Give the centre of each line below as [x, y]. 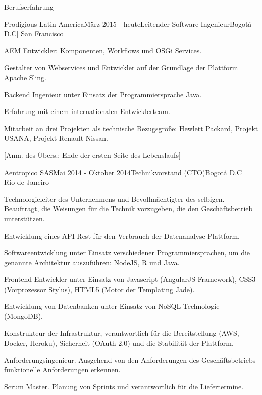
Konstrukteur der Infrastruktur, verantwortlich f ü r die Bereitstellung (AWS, [122, 333]
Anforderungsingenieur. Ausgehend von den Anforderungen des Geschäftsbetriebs [130, 359]
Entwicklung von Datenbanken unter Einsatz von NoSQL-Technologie [112, 306]
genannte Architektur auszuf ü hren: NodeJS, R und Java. [92, 262]
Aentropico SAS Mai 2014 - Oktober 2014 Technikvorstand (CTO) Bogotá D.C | [125, 172]
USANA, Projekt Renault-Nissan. [56, 138]
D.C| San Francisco [34, 34]
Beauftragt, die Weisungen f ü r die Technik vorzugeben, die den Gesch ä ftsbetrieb [128, 209]
